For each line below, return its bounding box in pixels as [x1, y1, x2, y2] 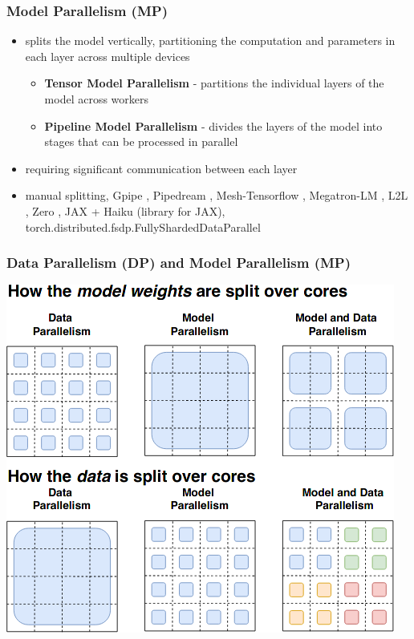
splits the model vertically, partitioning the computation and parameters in [25, 32, 396, 49]
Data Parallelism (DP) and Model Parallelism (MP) [6, 253, 351, 273]
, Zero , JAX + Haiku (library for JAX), [25, 202, 225, 219]
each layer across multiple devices [25, 47, 190, 64]
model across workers [44, 91, 149, 107]
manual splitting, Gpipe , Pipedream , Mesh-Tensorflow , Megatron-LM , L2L [25, 187, 408, 204]
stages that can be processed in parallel [44, 133, 238, 150]
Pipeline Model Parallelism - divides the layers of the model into [44, 117, 383, 134]
